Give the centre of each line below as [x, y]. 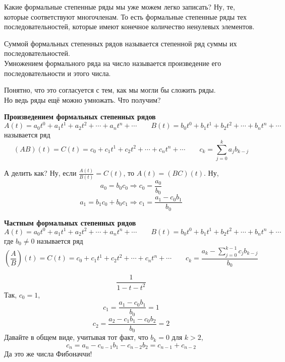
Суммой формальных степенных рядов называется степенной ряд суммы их [121, 43]
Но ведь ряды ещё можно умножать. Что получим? [82, 99]
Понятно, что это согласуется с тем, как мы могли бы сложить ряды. [110, 90]
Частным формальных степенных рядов [70, 222]
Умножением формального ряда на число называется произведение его [113, 63]
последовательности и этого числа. [58, 73]
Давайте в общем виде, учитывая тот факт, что [76, 337]
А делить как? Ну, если [40, 173]
